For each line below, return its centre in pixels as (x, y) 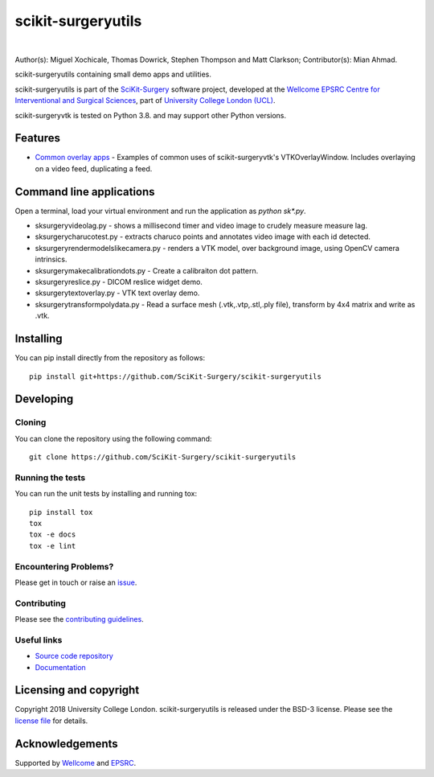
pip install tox (61, 512)
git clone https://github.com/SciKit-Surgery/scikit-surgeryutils (163, 457)
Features (37, 138)
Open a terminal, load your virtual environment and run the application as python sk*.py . (160, 211)
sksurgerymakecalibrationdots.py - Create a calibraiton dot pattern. (147, 270)
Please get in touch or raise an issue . (76, 582)
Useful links (39, 639)
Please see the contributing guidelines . (79, 619)
